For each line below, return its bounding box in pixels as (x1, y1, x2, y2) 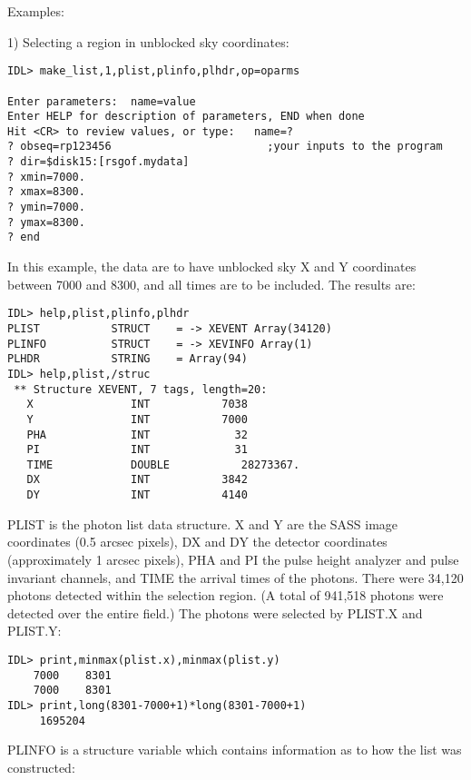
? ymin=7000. (7, 201, 85, 214)
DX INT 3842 (26, 473, 248, 487)
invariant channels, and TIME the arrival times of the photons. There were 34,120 (7, 568, 464, 587)
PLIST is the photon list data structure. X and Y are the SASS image (7, 514, 398, 533)
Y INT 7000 (26, 412, 248, 426)
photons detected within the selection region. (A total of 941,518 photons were (7, 586, 444, 605)
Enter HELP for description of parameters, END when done (7, 110, 365, 123)
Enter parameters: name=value (7, 94, 196, 108)
